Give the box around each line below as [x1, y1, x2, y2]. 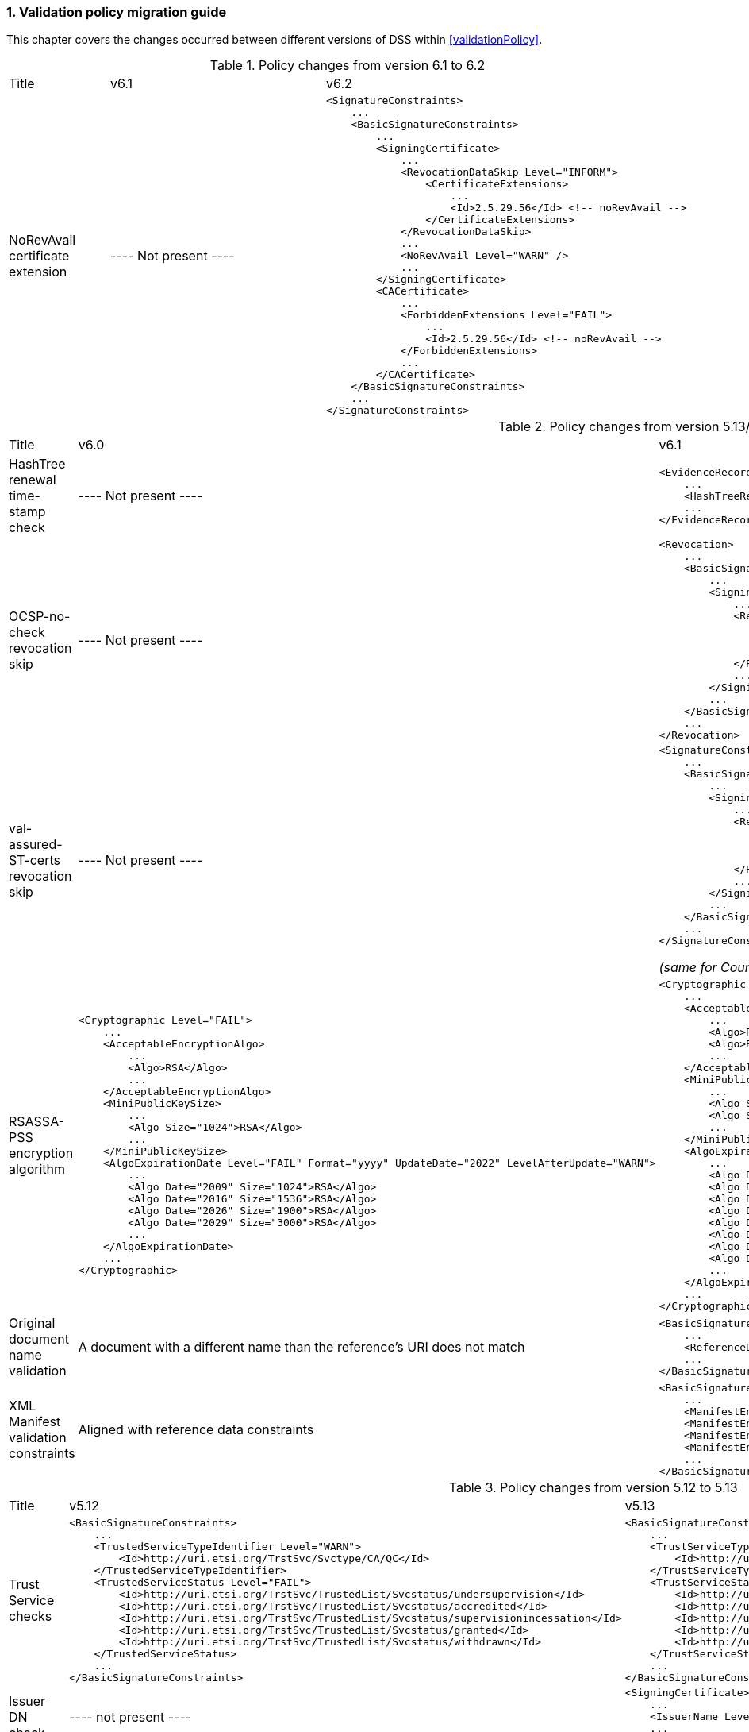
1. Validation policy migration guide [6, 4, 227, 20]
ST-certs [9, 851, 60, 868]
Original [9, 1315, 56, 1332]
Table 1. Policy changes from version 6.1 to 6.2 [209, 57, 486, 74]
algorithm [9, 1161, 66, 1178]
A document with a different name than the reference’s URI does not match [78, 1339, 525, 1356]
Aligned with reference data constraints [78, 1421, 314, 1438]
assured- [9, 835, 63, 852]
